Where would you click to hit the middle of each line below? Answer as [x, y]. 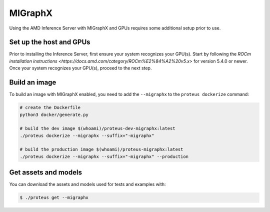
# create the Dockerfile [50, 108]
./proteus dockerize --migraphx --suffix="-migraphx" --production [104, 156]
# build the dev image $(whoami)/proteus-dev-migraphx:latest [97, 128]
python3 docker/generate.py [54, 114]
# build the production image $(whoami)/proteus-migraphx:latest [101, 149]
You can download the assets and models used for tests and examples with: [87, 184]
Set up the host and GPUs [50, 42]
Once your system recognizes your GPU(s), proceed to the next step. [80, 68]
